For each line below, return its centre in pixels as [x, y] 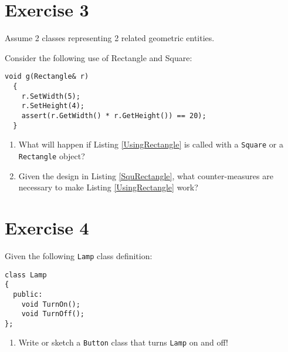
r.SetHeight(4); [53, 106]
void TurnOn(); [51, 304]
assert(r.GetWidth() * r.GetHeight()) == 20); [114, 115]
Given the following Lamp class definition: [79, 255]
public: [28, 294]
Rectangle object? [52, 155]
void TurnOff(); [53, 314]
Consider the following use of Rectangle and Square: [99, 57]
